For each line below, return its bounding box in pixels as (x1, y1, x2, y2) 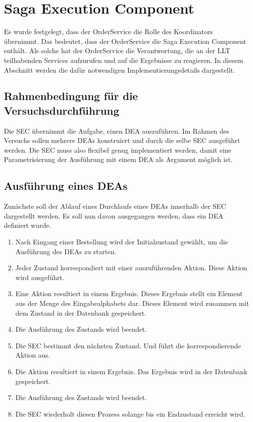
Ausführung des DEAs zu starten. (15, 246, 117, 256)
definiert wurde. (4, 220, 51, 230)
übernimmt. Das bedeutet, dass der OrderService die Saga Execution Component (4, 36, 247, 46)
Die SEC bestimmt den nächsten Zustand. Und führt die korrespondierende (15, 340, 241, 350)
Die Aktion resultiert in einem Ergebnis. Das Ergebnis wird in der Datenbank (15, 366, 248, 376)
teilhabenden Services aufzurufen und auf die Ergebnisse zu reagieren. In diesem (4, 55, 243, 65)
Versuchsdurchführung (4, 102, 119, 118)
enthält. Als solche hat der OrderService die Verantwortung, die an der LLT (4, 45, 231, 56)
